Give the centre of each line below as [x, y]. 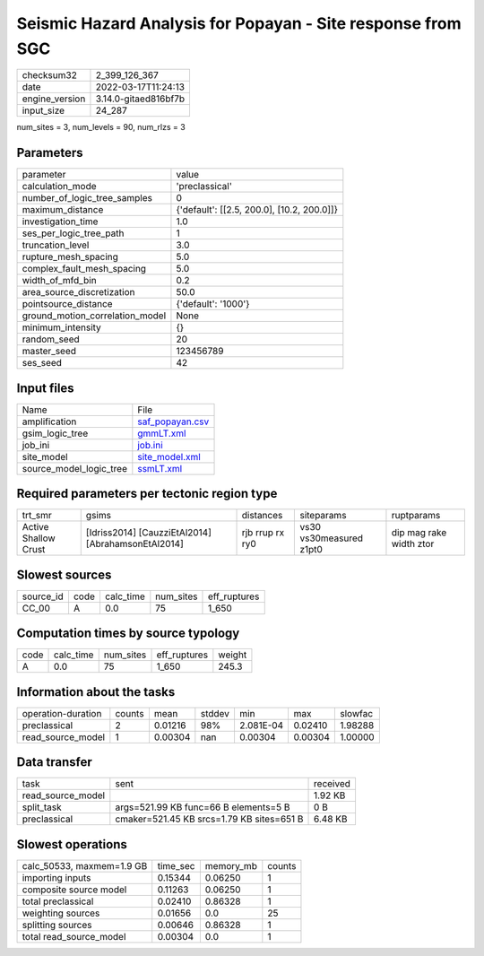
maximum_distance [63, 210]
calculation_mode [60, 187]
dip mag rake [419, 533]
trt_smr [37, 516]
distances [262, 516]
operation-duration [62, 713]
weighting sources [61, 913]
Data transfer [55, 762]
